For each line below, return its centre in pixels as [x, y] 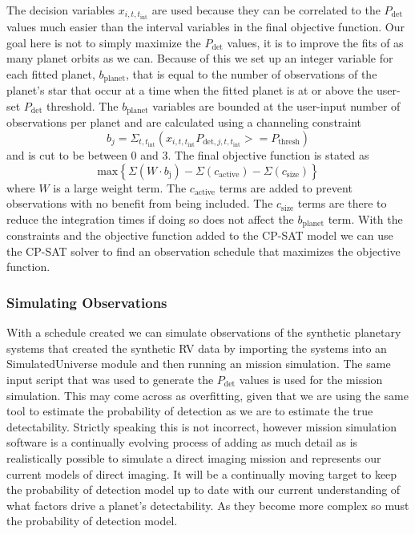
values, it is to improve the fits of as [315, 42]
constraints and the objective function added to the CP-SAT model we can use [200, 235]
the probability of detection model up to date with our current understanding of [203, 489]
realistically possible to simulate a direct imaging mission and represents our [194, 457]
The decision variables [61, 10]
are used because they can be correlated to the [266, 10]
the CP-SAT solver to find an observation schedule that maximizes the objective [203, 251]
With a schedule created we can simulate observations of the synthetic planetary [204, 332]
